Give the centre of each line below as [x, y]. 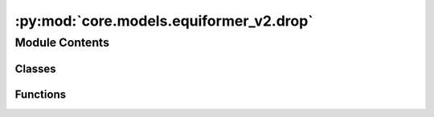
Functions [41, 94]
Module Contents [62, 42]
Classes [35, 69]
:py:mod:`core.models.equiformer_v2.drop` [164, 21]
